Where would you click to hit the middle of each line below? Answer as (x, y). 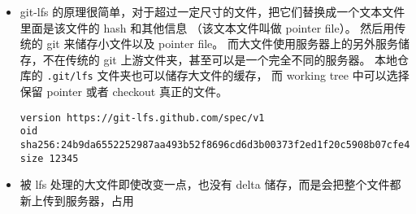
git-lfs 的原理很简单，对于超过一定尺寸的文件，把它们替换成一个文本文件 (212, 11)
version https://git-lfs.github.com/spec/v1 (142, 118)
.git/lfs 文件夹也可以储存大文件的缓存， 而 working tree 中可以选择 (228, 75)
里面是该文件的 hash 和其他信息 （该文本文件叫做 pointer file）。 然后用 (207, 27)
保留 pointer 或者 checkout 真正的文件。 (123, 92)
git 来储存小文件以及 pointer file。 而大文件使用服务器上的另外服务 (222, 44)
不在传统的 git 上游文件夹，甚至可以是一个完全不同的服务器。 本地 (220, 59)
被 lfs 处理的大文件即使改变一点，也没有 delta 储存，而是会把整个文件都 (210, 184)
